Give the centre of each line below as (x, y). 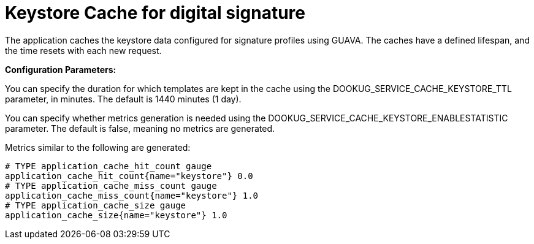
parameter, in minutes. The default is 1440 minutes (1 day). (123, 99)
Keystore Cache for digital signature (155, 13)
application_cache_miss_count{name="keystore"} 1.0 (132, 195)
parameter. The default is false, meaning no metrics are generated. (140, 128)
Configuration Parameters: (61, 69)
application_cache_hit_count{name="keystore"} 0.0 (129, 176)
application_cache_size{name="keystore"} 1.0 (116, 215)
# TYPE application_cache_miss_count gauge (111, 185)
